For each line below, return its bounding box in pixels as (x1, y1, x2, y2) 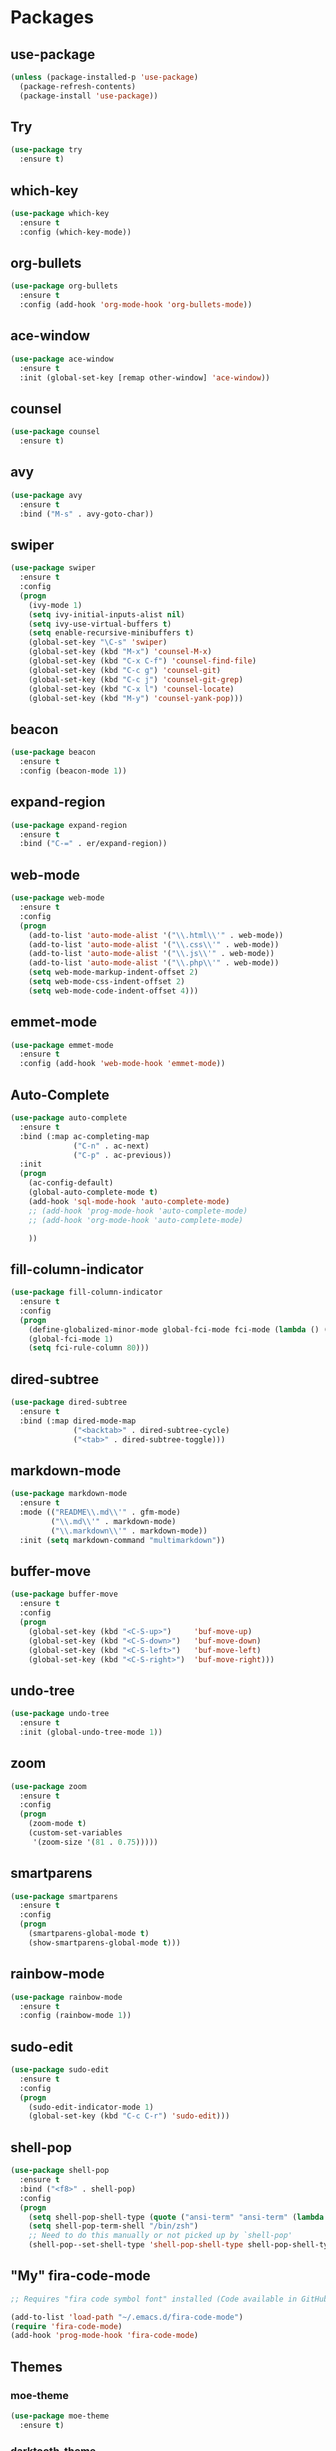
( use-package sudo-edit (10, 2065, 110, 2075)
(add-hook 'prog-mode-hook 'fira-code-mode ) (10, 2331, 199, 2341)
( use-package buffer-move (10, 1589, 118, 1600)
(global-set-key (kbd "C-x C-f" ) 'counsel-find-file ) (28, 656, 257, 666)
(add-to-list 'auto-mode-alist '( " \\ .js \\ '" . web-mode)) (28, 949, 275, 959)
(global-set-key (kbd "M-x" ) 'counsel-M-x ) (28, 647, 213, 657)
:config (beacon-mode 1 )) (19, 766, 128, 776)
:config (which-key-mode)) (19, 227, 132, 237)
